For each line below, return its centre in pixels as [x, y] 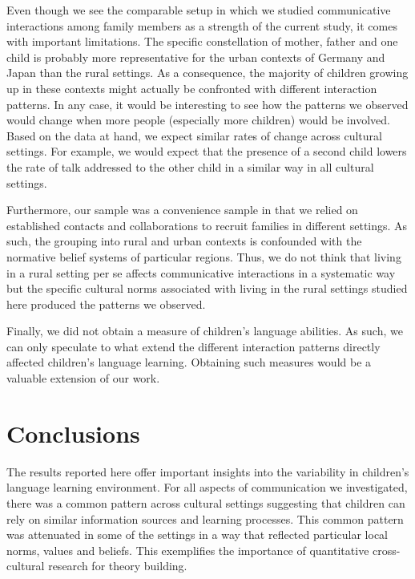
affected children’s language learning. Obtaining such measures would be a [189, 362]
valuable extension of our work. [83, 378]
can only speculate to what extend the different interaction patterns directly [193, 346]
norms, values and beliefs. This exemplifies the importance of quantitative [188, 550]
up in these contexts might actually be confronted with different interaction [192, 88]
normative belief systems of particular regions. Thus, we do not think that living [204, 256]
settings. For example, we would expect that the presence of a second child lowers [207, 151]
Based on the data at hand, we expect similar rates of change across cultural [194, 135]
